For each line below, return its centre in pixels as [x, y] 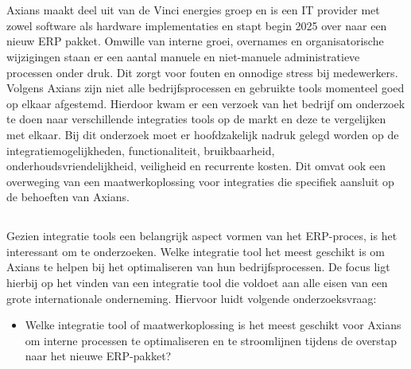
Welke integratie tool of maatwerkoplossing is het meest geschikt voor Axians [213, 325]
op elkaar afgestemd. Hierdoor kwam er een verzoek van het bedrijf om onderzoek [206, 103]
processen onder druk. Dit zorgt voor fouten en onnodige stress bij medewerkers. [202, 72]
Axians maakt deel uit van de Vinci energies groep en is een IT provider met [193, 10]
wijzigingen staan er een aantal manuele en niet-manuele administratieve [183, 56]
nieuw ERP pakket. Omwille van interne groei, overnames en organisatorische [195, 41]
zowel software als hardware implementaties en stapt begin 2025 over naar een [197, 25]
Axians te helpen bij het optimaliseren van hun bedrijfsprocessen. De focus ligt [198, 267]
